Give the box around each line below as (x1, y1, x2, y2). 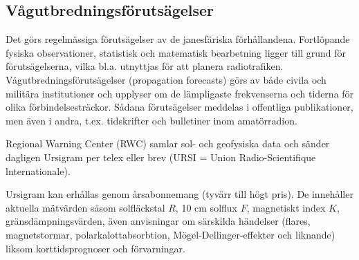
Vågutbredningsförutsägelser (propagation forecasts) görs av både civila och (6, 72, 326, 86)
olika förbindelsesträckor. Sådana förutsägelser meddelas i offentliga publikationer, (6, 100, 353, 114)
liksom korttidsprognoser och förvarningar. (6, 241, 185, 255)
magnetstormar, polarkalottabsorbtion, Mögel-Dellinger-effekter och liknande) (6, 227, 335, 241)
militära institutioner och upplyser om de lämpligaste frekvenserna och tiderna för (6, 86, 354, 100)
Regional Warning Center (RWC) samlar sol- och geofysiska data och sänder (6, 136, 330, 151)
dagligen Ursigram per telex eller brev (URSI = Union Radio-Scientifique (6, 149, 316, 164)
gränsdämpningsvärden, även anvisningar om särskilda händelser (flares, (6, 214, 311, 228)
